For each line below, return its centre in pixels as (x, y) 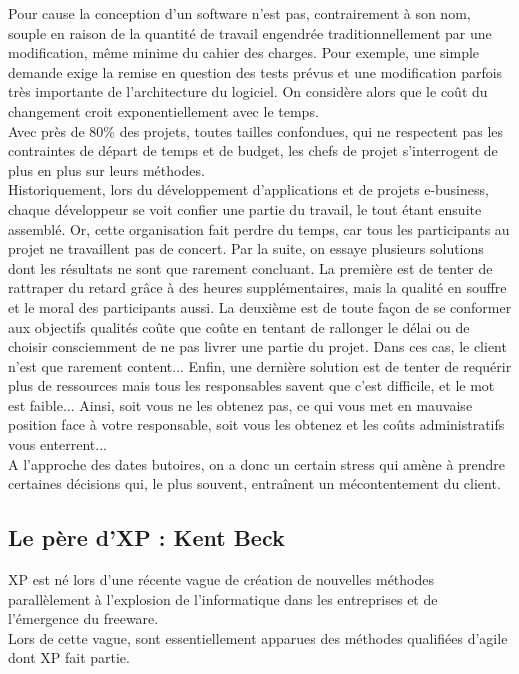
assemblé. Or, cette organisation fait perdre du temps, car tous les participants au (259, 228)
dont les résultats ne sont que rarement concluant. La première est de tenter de (250, 267)
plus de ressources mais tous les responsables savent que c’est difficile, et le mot (251, 385)
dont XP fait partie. (69, 657)
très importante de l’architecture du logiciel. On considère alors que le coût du (248, 91)
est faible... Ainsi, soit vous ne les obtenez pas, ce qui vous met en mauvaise (240, 404)
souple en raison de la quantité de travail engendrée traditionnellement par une (250, 32)
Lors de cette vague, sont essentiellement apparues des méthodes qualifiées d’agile (258, 637)
